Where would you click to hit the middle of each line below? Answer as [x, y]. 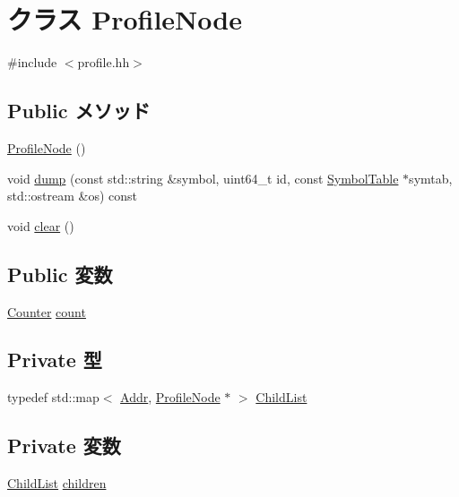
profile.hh [104, 62]
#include [32, 62]
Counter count [47, 311]
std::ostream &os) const [72, 196]
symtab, [431, 178]
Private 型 [55, 360]
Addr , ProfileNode [170, 397]
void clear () [41, 225]
